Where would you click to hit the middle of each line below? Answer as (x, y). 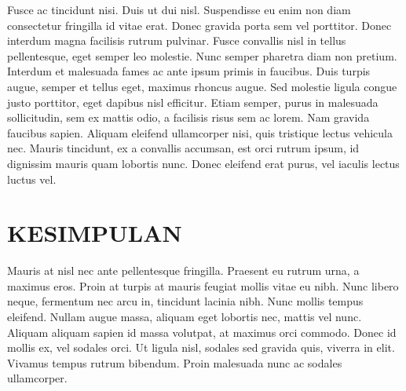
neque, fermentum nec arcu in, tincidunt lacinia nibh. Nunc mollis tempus (185, 301)
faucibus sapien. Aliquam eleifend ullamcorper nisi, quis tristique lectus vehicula (200, 132)
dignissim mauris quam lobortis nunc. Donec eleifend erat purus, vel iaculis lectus (203, 163)
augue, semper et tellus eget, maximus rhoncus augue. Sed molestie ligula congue (202, 86)
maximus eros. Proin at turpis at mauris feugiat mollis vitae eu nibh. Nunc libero (203, 285)
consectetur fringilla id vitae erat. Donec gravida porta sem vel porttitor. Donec (199, 25)
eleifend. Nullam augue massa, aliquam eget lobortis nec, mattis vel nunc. (185, 317)
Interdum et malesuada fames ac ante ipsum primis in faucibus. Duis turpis (189, 71)
